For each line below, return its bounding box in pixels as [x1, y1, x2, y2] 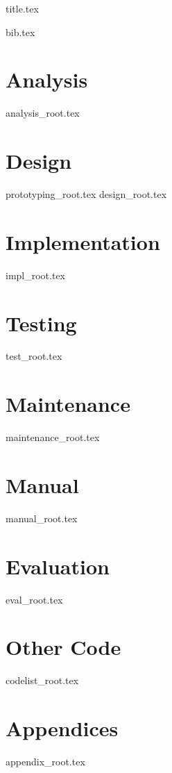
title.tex [6, 1, 39, 15]
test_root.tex [6, 349, 62, 363]
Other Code [6, 633, 121, 661]
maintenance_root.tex [6, 430, 100, 444]
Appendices [6, 714, 119, 742]
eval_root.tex [6, 592, 63, 606]
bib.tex [6, 24, 35, 39]
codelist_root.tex [6, 673, 79, 688]
